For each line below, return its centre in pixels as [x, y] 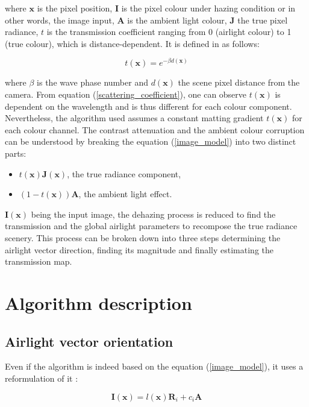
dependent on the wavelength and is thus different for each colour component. [148, 106]
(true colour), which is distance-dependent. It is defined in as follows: [132, 43]
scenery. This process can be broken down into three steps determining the [143, 237]
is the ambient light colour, [177, 20]
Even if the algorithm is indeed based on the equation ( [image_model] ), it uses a [154, 366]
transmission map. [39, 261]
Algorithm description [98, 302]
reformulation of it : [42, 378]
